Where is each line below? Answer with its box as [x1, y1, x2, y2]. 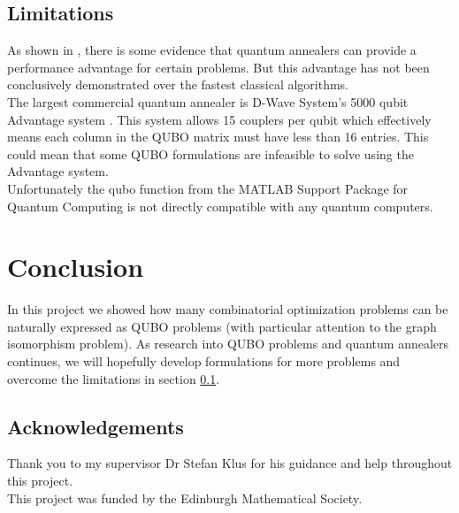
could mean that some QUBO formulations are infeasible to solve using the [7, 144, 414, 163]
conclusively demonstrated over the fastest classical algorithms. [7, 75, 349, 94]
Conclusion [7, 249, 144, 285]
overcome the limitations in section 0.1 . [7, 369, 220, 387]
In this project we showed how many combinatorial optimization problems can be [7, 300, 448, 318]
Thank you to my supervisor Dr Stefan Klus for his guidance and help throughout [7, 454, 453, 472]
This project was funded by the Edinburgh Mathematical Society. [7, 488, 363, 507]
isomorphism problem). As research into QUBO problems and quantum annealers [7, 334, 449, 353]
